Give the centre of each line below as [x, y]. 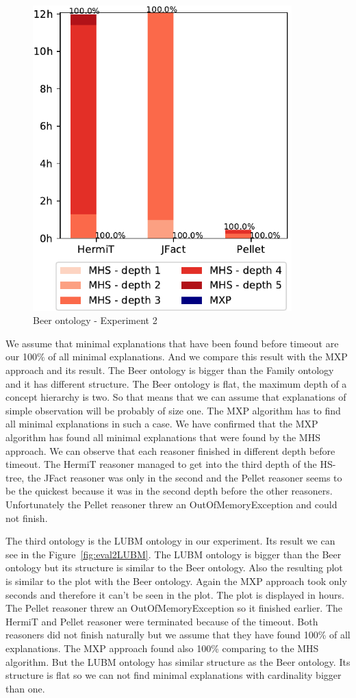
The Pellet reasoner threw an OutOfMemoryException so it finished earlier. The [174, 608]
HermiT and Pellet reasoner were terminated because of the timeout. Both [162, 621]
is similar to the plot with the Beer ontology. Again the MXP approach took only [176, 581]
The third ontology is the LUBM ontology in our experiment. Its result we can [170, 541]
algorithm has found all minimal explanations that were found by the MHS [163, 437]
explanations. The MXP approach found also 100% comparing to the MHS [162, 648]
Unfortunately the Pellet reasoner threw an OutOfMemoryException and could [171, 504]
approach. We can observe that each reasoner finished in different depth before [170, 450]
